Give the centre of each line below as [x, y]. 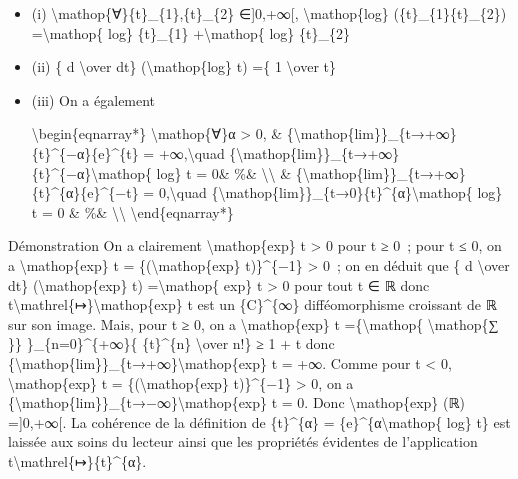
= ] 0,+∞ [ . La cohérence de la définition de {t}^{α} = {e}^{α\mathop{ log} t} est [259, 421]
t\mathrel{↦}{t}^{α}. [77, 460]
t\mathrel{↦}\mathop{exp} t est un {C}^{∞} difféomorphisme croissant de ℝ [252, 304]
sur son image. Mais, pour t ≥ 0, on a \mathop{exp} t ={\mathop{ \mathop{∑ [253, 323]
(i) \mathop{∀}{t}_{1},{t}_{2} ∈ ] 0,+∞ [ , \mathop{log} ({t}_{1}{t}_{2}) [269, 13]
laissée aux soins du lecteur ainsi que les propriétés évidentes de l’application [243, 441]
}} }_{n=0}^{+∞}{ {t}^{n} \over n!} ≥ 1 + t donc [171, 343]
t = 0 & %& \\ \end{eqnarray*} [132, 211]
